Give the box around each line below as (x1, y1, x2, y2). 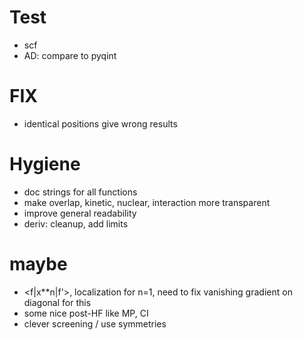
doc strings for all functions (23, 186, 138, 198)
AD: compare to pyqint (23, 49, 117, 61)
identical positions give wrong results (23, 117, 178, 130)
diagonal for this (23, 296, 92, 308)
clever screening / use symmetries (23, 317, 167, 330)
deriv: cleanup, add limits (23, 217, 129, 230)
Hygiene (9, 153, 81, 176)
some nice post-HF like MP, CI (23, 307, 149, 319)
